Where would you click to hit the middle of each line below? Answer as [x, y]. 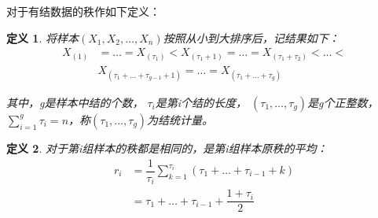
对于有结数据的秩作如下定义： [83, 11]
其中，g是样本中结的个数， [75, 102]
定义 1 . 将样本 [42, 37]
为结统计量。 [180, 119]
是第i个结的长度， [201, 102]
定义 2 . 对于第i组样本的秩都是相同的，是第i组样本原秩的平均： [167, 148]
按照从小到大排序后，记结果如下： [251, 37]
